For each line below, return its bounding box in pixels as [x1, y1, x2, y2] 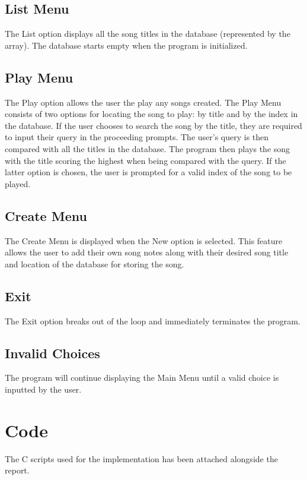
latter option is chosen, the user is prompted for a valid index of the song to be [5, 166, 292, 178]
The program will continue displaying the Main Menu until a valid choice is [5, 371, 279, 384]
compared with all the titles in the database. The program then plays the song [5, 142, 290, 154]
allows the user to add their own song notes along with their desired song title [5, 246, 289, 258]
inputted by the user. [5, 383, 82, 395]
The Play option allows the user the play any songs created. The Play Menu [5, 96, 282, 108]
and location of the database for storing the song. [5, 257, 184, 270]
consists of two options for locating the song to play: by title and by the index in [5, 108, 298, 120]
